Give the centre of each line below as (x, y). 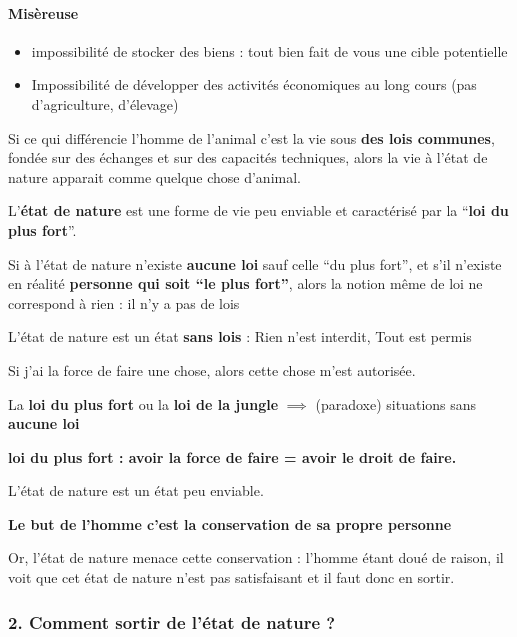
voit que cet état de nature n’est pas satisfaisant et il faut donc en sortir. (231, 577)
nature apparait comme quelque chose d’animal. (154, 176)
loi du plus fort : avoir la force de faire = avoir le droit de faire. (232, 456)
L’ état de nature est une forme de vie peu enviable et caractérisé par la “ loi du (258, 210)
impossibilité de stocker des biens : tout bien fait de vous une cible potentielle (269, 50)
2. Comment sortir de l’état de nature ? (172, 621)
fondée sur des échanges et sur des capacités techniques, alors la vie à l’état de (248, 157)
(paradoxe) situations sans (396, 403)
